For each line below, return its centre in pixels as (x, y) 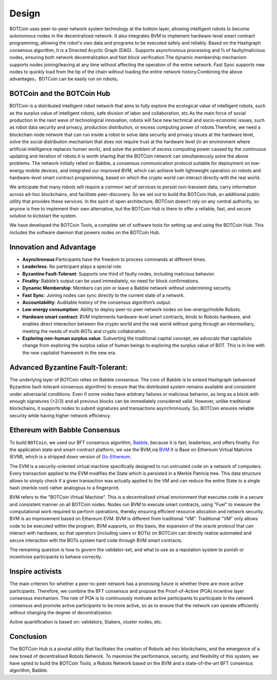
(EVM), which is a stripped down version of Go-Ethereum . (71, 457)
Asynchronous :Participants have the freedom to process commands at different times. (114, 259)
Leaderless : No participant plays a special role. (72, 266)
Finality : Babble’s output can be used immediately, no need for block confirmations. (111, 281)
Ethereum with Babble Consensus (65, 430)
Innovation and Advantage (53, 247)
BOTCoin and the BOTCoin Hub (60, 94)
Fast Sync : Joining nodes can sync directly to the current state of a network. (103, 295)
